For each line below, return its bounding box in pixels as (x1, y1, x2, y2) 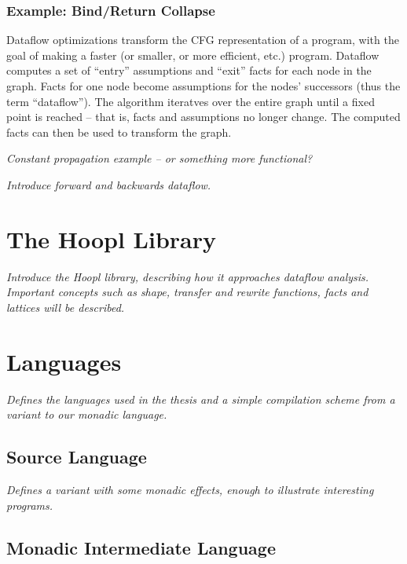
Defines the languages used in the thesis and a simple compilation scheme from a (6, 390, 395, 407)
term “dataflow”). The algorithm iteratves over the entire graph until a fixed (6, 93, 375, 109)
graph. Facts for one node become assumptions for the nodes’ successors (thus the (6, 78, 401, 93)
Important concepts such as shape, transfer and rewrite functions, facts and (6, 284, 368, 300)
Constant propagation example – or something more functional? (6, 150, 313, 167)
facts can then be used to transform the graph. (6, 123, 232, 140)
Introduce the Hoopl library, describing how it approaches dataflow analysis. (6, 268, 369, 284)
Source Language (6, 445, 147, 469)
